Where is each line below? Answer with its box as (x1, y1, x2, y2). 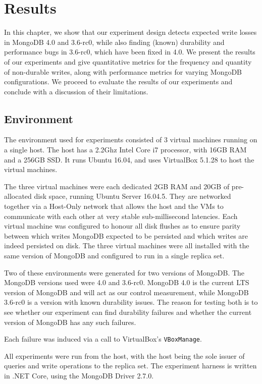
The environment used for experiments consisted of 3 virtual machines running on (4, 134, 257, 145)
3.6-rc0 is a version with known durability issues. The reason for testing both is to (4, 297, 258, 307)
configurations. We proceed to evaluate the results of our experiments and (4, 76, 233, 87)
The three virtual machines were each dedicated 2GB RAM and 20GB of (4, 181, 230, 191)
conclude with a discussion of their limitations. (4, 86, 148, 96)
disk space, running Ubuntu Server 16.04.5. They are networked (34, 191, 231, 201)
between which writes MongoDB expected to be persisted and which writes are (4, 230, 248, 241)
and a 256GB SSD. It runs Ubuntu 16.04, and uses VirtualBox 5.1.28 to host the (4, 154, 254, 164)
